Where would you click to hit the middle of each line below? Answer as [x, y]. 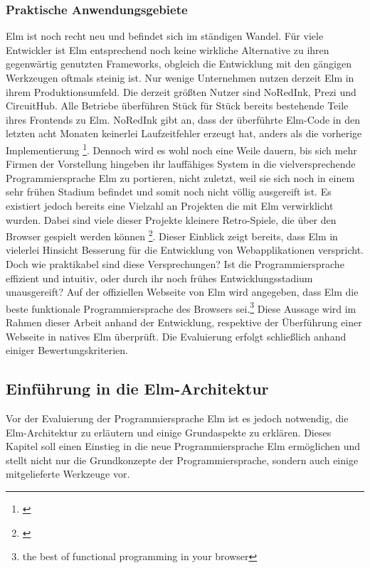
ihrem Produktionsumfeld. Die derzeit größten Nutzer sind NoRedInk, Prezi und [181, 91]
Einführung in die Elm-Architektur [137, 389]
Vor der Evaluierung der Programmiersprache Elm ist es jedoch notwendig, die [177, 418]
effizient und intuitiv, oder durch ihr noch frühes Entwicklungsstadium [159, 278]
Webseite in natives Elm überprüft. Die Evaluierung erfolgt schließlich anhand [176, 336]
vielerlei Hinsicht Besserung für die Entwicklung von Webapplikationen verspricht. [185, 250]
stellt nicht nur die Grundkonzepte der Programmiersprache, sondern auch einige [182, 460]
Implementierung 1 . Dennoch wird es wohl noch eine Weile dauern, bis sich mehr [181, 149]
